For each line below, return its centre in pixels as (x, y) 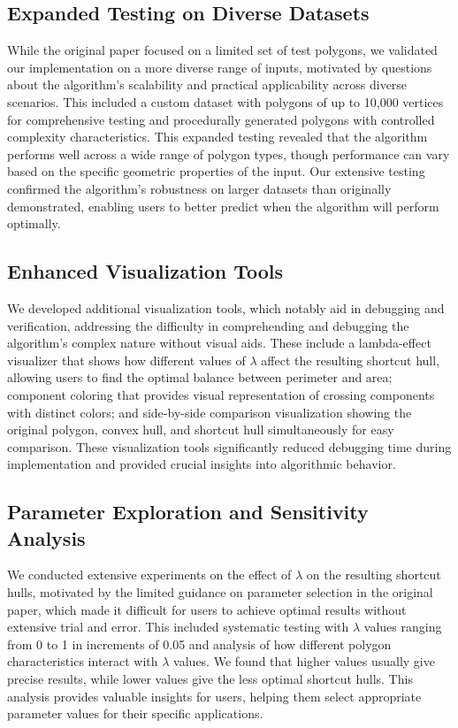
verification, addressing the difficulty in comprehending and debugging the (208, 325)
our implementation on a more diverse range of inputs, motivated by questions (220, 67)
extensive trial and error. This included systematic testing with (178, 627)
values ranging (403, 627)
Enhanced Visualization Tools (145, 271)
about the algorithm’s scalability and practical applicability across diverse (207, 84)
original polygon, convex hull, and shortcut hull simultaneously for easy (201, 429)
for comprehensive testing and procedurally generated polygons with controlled (221, 119)
